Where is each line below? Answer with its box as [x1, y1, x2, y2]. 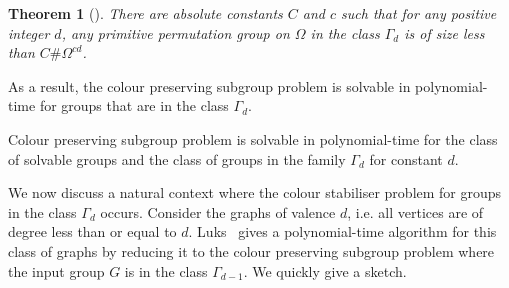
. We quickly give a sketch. [243, 260, 407, 281]
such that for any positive [341, 3, 497, 23]
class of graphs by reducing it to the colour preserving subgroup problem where [8, 240, 495, 261]
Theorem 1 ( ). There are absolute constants [8, 3, 283, 23]
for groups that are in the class [39, 95, 229, 116]
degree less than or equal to [8, 221, 177, 242]
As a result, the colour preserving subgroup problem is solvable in [8, 75, 411, 96]
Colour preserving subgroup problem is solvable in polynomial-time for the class [8, 128, 498, 149]
